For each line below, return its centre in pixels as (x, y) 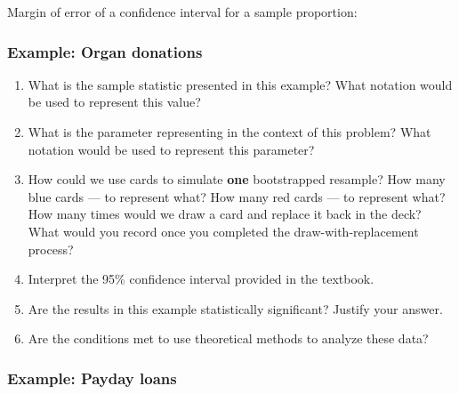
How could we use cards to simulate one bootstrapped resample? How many (237, 179)
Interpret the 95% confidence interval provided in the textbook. (201, 279)
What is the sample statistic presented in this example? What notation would (240, 84)
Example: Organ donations (105, 51)
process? (51, 249)
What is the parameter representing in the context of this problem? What (229, 132)
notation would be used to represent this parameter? (171, 149)
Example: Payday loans (92, 378)
